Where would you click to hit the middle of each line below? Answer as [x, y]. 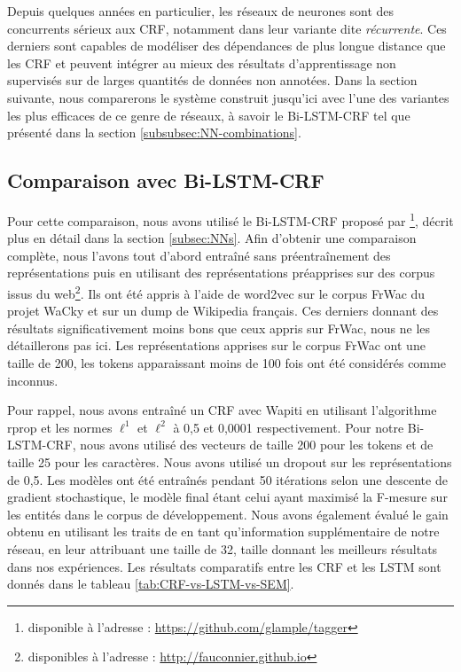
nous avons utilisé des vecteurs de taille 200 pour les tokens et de [257, 445]
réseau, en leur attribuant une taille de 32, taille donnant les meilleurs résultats [223, 548]
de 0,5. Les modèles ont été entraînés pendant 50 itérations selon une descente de [227, 479]
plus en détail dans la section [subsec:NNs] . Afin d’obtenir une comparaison [212, 238]
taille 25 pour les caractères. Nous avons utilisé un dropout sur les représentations [230, 461]
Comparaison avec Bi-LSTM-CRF [166, 180]
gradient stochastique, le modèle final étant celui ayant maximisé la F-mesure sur [227, 497]
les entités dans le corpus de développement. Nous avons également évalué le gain [228, 514]
